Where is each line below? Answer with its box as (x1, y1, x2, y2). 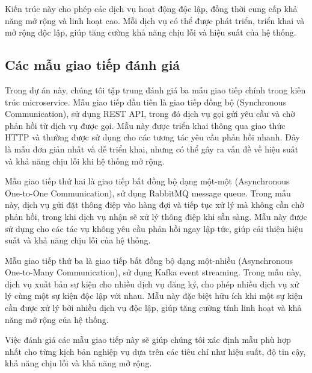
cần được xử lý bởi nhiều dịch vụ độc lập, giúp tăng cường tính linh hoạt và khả (5, 301, 302, 314)
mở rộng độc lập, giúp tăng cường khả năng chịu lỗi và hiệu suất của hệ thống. (5, 26, 296, 39)
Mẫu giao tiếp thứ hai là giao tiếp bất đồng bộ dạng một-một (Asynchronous (5, 175, 290, 187)
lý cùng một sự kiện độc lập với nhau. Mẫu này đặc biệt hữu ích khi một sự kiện (5, 289, 303, 302)
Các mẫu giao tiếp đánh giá (5, 55, 180, 74)
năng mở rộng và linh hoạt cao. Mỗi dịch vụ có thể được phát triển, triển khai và (5, 14, 305, 27)
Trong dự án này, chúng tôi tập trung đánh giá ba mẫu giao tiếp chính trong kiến (5, 83, 306, 96)
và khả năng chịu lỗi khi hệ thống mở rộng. (5, 154, 165, 167)
